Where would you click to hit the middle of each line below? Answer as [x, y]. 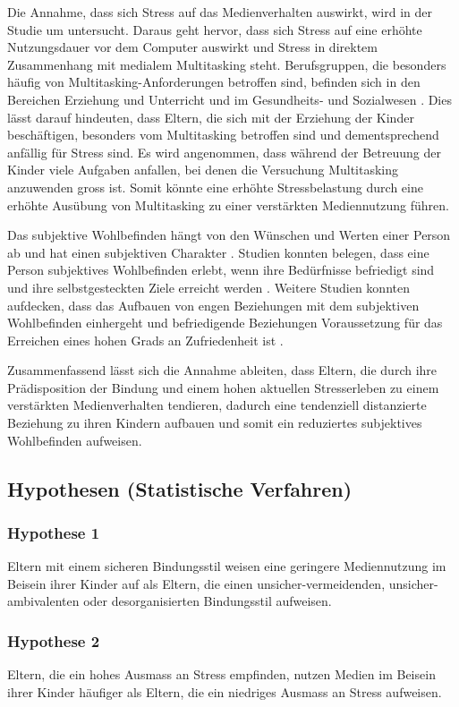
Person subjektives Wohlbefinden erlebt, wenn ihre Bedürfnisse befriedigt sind [221, 270]
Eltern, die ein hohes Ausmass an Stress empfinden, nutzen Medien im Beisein [221, 674]
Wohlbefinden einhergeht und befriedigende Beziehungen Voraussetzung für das [225, 323]
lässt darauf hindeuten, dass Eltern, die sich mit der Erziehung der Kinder [211, 117]
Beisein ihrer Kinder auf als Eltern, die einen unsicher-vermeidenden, [196, 583]
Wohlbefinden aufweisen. [75, 440]
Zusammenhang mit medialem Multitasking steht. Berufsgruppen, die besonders [227, 64]
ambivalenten [43, 601]
